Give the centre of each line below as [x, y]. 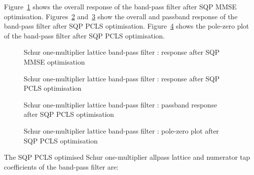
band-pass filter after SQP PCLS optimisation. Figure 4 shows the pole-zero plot [127, 26]
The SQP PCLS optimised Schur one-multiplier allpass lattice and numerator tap [127, 157]
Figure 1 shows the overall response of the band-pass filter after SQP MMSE [120, 6]
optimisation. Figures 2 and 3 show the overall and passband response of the [121, 16]
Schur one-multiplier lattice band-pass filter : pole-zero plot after [121, 130]
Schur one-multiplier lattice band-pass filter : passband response [120, 104]
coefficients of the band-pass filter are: [61, 166]
